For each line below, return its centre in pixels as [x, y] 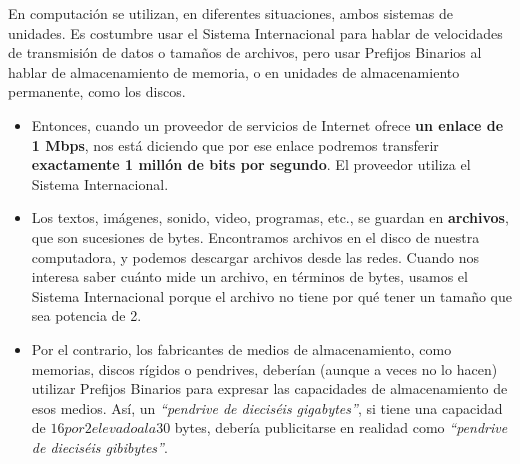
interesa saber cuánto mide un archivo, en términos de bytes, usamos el [249, 276]
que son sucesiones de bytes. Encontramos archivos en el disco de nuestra [255, 236]
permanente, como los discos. [97, 91]
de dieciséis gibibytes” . [99, 446]
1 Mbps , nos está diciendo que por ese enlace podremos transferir [235, 144]
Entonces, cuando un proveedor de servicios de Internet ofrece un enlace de [267, 124]
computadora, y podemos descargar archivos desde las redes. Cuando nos [255, 256]
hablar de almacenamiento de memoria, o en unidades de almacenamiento [234, 71]
